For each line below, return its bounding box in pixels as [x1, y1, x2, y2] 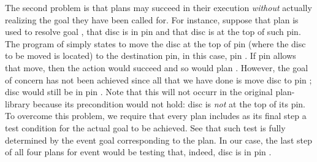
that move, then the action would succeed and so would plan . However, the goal [5, 61, 308, 74]
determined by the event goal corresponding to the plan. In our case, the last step [5, 133, 312, 146]
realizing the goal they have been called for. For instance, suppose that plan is [5, 13, 299, 26]
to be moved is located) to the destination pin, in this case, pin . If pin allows [5, 49, 296, 62]
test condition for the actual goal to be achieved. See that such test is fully [5, 121, 286, 134]
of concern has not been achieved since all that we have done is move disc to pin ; [5, 73, 312, 86]
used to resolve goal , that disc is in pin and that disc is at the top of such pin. [5, 25, 301, 38]
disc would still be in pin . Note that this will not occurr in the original [5, 85, 273, 98]
